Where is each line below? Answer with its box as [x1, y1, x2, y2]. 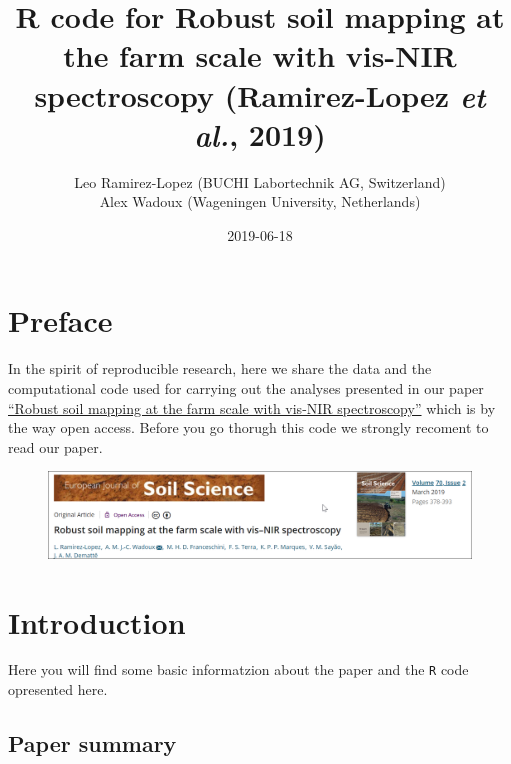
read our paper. [8, 436, 103, 457]
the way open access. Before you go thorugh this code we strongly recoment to [8, 417, 489, 438]
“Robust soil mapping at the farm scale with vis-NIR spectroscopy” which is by [8, 397, 496, 418]
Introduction [8, 601, 186, 642]
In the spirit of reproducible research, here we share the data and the [8, 358, 432, 379]
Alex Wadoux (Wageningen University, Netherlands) [99, 191, 421, 212]
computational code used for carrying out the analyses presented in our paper [8, 378, 484, 398]
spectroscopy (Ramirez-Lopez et [34, 74, 486, 116]
